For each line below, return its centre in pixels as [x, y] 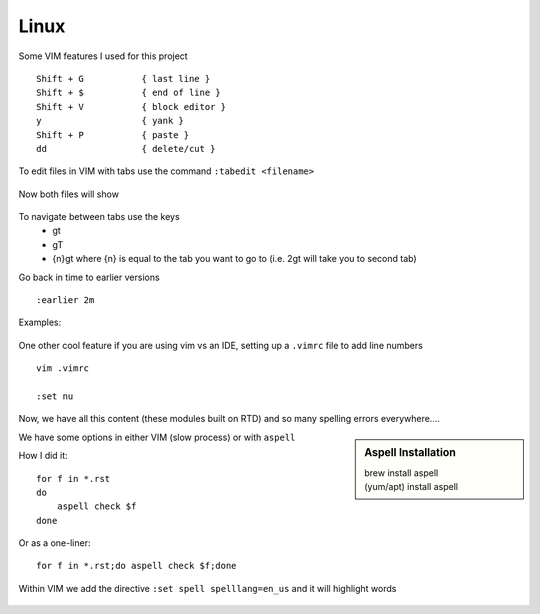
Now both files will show [69, 194]
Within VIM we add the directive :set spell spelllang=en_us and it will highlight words [207, 588]
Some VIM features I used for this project [103, 56]
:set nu [55, 396]
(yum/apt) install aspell [411, 487]
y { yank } [110, 121]
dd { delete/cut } [126, 148]
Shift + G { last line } [123, 78]
